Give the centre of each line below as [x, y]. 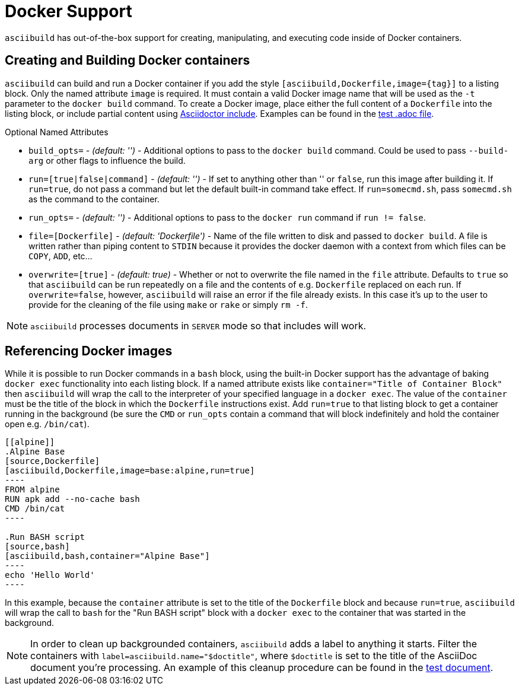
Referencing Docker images [89, 351]
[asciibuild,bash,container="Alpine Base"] [107, 556]
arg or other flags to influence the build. [107, 160]
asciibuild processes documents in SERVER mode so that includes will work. [198, 325]
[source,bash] [37, 547]
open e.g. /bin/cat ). [47, 424]
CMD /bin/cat [35, 509]
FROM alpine [32, 490]
